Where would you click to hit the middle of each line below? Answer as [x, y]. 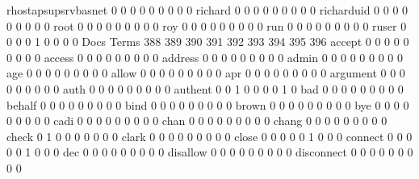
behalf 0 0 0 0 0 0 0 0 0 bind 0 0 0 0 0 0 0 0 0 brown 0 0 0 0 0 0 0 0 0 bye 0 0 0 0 [208, 104]
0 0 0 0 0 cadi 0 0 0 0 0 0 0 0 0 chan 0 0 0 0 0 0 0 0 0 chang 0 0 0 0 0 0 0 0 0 [197, 121]
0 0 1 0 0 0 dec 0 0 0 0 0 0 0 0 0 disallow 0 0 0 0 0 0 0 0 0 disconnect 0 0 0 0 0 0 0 [210, 152]
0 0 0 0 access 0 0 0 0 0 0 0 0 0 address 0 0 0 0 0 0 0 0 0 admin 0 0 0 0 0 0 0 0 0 [205, 57]
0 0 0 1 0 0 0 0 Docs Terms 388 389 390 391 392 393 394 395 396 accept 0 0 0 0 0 [208, 42]
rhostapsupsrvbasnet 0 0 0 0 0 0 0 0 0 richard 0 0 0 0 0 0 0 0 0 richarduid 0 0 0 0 [207, 10]
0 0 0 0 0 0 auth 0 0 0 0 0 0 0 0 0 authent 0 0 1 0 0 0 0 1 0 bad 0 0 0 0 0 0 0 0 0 [205, 88]
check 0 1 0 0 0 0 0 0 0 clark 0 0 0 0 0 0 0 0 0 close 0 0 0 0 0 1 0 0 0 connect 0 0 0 [209, 136]
